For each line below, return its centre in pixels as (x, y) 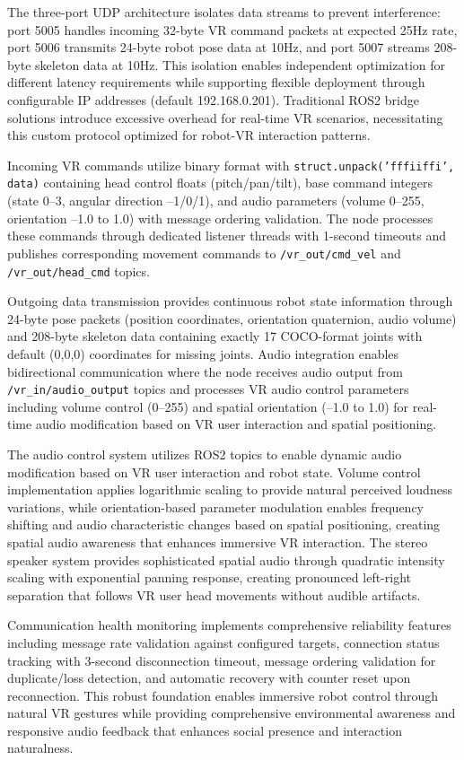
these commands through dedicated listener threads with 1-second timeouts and (227, 236)
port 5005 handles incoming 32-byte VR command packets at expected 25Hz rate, (232, 29)
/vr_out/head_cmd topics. (79, 271)
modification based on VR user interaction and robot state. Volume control (214, 472)
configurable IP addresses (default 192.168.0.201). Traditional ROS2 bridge (213, 99)
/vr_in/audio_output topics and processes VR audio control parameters (208, 389)
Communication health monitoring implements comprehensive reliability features (229, 625)
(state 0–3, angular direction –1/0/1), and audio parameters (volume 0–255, (216, 201)
